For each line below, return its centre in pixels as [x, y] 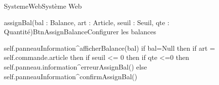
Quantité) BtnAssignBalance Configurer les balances [80, 32]
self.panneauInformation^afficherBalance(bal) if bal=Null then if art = [109, 48]
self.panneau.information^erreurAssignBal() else [76, 66]
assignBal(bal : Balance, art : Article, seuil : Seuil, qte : [87, 22]
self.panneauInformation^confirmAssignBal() [71, 76]
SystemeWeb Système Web [43, 6]
